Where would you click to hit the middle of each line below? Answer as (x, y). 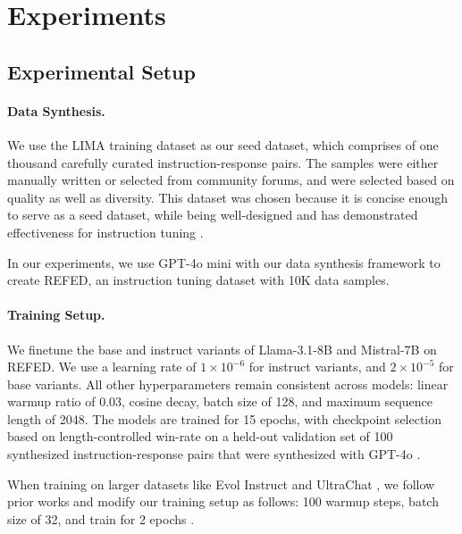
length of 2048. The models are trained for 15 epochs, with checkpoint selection (225, 418)
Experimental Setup (101, 71)
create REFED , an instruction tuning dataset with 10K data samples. (198, 280)
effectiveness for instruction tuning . (105, 232)
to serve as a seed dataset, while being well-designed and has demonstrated (213, 215)
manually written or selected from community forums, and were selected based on (231, 180)
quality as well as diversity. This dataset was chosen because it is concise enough (228, 197)
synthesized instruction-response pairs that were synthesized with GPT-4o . (214, 454)
